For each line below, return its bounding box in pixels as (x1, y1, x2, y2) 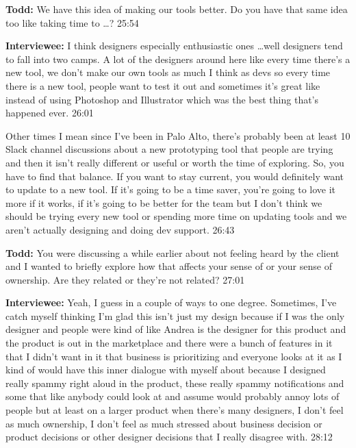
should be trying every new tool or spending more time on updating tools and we (5, 209, 347, 223)
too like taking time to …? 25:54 (5, 15, 139, 29)
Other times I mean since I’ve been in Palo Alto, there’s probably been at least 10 (5, 128, 351, 142)
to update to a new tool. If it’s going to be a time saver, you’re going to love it (5, 182, 336, 197)
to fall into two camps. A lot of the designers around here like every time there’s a (5, 51, 351, 66)
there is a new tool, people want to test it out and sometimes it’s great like (5, 78, 320, 92)
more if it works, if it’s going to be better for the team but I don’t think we (5, 195, 322, 210)
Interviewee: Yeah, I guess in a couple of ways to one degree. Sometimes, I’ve (5, 295, 337, 310)
